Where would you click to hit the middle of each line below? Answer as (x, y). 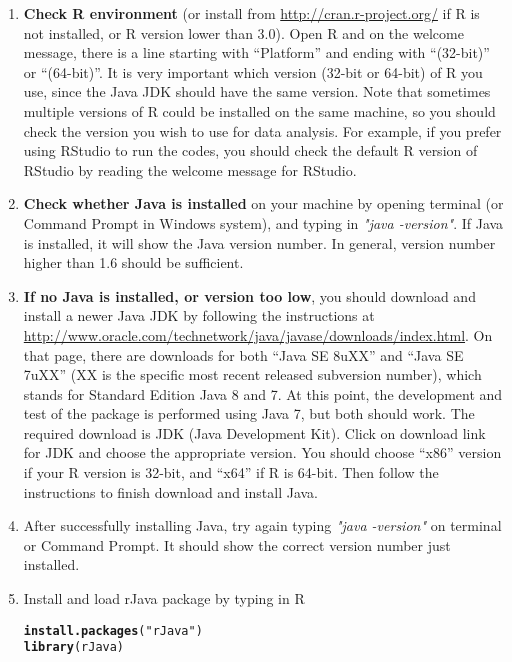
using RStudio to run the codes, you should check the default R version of (250, 150)
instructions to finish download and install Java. (170, 491)
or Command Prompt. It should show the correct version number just (237, 544)
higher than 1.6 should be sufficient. (133, 262)
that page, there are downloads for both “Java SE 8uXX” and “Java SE (243, 354)
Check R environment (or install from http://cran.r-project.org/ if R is (251, 13)
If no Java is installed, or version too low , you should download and (249, 295)
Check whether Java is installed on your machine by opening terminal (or (263, 203)
